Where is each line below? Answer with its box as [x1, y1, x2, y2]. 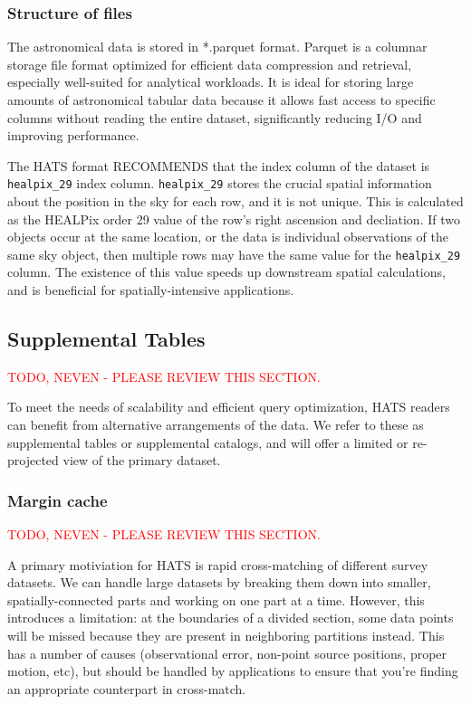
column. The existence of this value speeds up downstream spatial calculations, [7, 262, 446, 281]
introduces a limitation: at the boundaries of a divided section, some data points [7, 608, 454, 627]
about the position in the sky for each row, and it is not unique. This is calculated [7, 192, 464, 211]
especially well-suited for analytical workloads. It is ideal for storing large [7, 72, 414, 91]
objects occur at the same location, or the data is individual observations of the [7, 227, 449, 246]
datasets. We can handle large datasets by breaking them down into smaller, [7, 573, 431, 592]
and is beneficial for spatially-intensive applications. [7, 281, 294, 300]
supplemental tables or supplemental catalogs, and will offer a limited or [7, 433, 409, 452]
